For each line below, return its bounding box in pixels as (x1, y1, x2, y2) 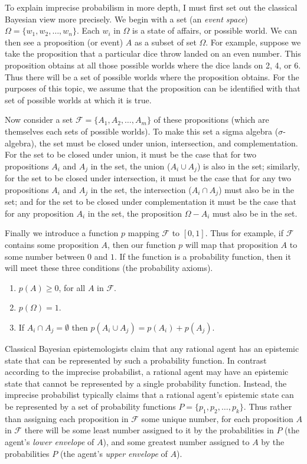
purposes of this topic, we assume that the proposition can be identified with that (5, 82, 301, 94)
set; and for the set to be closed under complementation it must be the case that (5, 195, 296, 208)
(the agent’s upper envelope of (60, 447, 168, 459)
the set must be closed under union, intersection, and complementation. (39, 136, 298, 149)
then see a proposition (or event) (5, 35, 123, 48)
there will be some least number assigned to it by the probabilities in (24, 424, 274, 436)
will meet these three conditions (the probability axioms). (5, 262, 213, 274)
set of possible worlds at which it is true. (5, 93, 152, 106)
